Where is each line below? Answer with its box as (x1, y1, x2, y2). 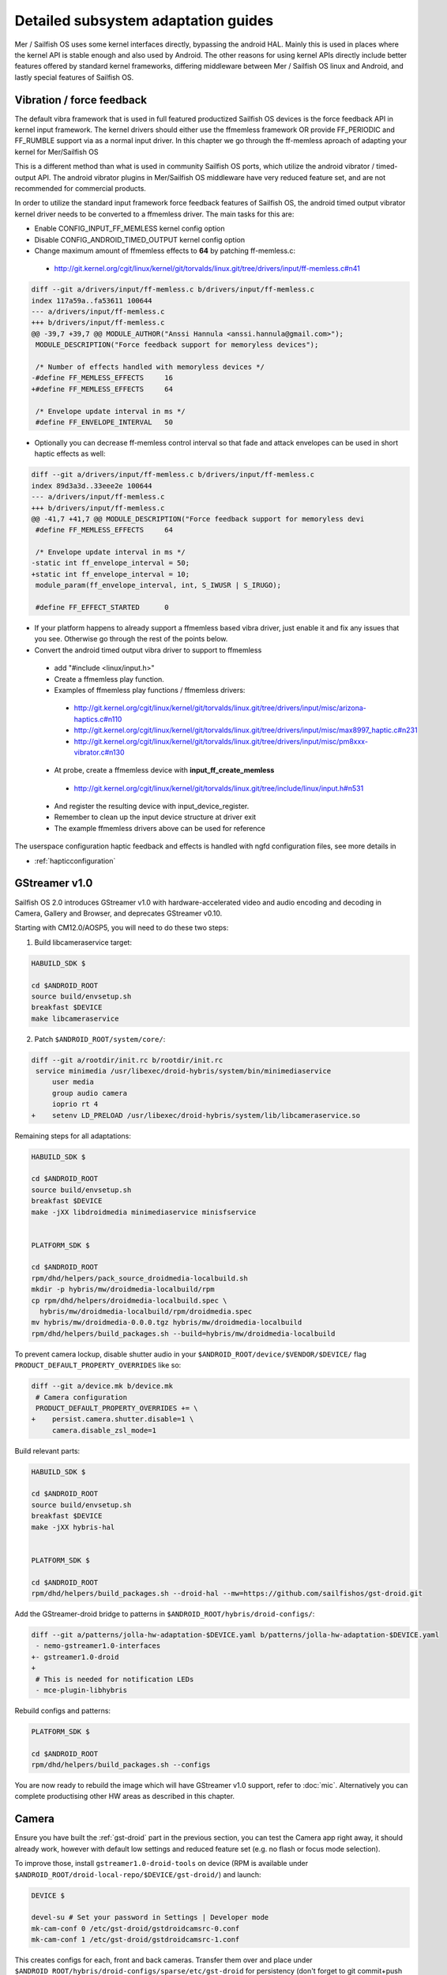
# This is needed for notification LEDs (36, 1675, 194, 1683)
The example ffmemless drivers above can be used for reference (54, 823, 266, 833)
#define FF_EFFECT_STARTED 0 (36, 603, 169, 612)
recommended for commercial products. (14, 183, 146, 193)
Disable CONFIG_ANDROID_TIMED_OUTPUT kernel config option (34, 235, 245, 244)
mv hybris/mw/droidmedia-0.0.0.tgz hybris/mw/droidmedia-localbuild (31, 1318, 302, 1327)
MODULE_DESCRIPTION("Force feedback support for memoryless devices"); (36, 340, 319, 349)
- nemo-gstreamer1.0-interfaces (36, 1642, 161, 1650)
